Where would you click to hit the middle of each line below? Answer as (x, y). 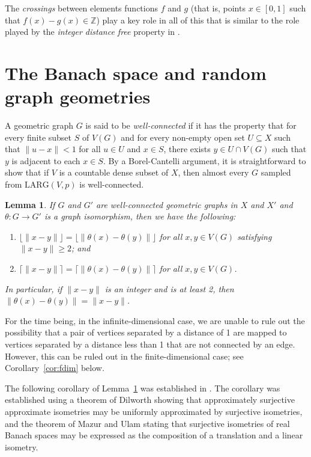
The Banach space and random (136, 72)
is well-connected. (112, 184)
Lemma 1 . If (30, 204)
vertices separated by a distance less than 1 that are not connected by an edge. (150, 344)
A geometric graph (39, 125)
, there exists (187, 149)
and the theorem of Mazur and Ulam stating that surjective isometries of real (147, 423)
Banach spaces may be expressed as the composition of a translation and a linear (154, 435)
